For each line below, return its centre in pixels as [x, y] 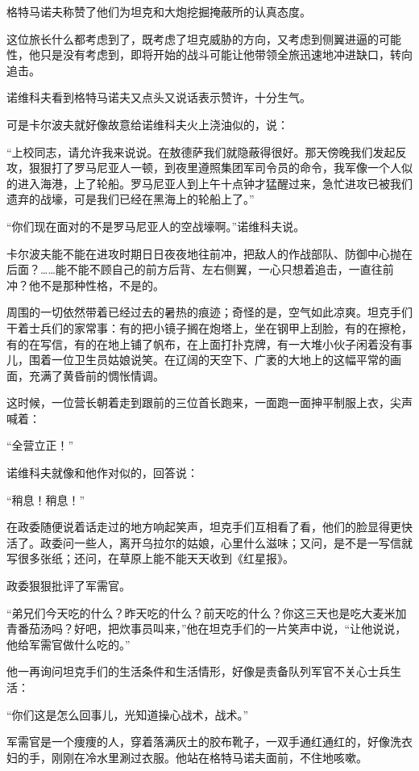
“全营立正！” [40, 445]
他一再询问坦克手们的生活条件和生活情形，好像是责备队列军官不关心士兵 [198, 671]
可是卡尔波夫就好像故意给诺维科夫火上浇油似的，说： [147, 124]
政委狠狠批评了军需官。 [68, 586]
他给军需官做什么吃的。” [68, 644]
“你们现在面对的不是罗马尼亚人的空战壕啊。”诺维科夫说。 [156, 226]
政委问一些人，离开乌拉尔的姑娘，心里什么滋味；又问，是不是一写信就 [226, 542]
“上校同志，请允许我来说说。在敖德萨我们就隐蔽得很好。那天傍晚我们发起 [201, 151]
